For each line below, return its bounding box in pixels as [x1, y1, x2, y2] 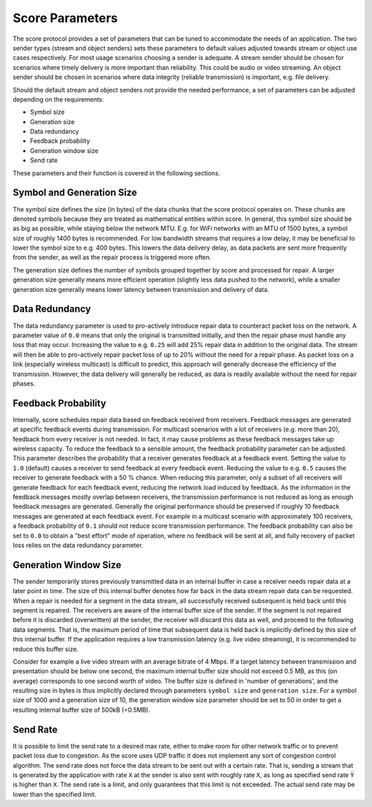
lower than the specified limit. [12, 790, 96, 798]
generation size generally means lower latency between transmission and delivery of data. [12, 285, 269, 293]
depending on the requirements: [12, 95, 105, 103]
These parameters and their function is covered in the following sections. [12, 169, 220, 177]
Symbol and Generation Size [12, 187, 137, 199]
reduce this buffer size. [12, 645, 79, 653]
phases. [12, 379, 36, 388]
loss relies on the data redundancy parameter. [12, 541, 144, 549]
